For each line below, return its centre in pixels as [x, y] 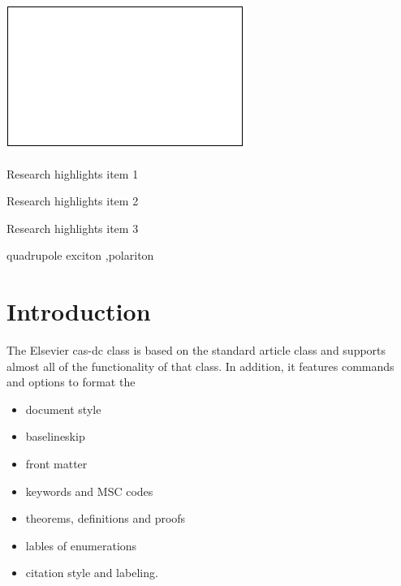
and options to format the [71, 382]
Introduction [79, 311]
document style [63, 409]
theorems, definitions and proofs [106, 518]
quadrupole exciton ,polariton [80, 255]
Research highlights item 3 [73, 228]
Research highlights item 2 [73, 201]
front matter [56, 464]
